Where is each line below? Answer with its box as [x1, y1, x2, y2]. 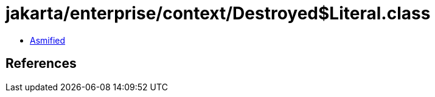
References [5, 56, 77, 72]
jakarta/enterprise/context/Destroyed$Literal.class [5, 3, 431, 24]
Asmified [30, 35, 66, 45]
